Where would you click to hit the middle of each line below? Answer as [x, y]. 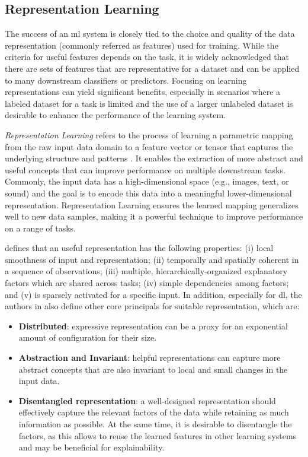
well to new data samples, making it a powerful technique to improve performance [154, 216]
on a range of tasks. [40, 228]
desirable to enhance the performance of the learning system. [115, 115]
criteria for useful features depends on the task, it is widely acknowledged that [147, 57]
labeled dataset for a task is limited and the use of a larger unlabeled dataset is [149, 103]
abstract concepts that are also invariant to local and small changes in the [153, 369]
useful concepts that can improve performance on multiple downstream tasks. [145, 169]
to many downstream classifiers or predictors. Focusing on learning [126, 80]
